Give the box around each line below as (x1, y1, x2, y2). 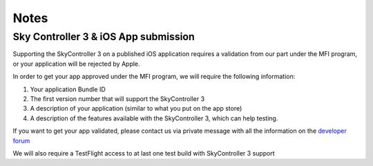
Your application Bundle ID (30, 85, 106, 93)
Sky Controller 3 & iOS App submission (12, 30, 195, 43)
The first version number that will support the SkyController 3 (30, 94, 205, 103)
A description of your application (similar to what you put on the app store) (30, 104, 242, 113)
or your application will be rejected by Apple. (12, 59, 141, 68)
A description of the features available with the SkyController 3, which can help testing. (30, 114, 278, 122)
